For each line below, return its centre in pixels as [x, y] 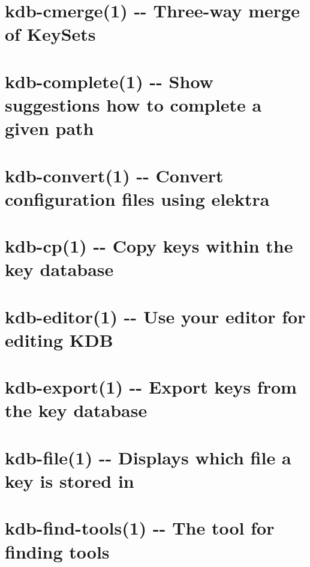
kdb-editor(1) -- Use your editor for [155, 316]
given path [49, 128]
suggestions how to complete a [133, 104]
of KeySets [50, 34]
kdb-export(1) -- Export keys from [151, 387]
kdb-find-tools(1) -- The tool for [140, 528]
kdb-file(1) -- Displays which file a [148, 457]
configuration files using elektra [137, 198]
